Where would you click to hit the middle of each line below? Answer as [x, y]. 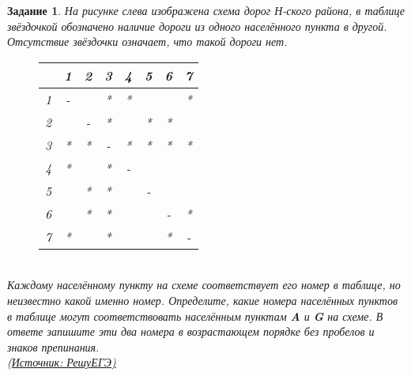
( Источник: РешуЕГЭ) [62, 362]
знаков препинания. [53, 346]
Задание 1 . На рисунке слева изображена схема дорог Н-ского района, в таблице [206, 10]
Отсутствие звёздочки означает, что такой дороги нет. [147, 41]
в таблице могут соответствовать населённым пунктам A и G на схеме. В [195, 316]
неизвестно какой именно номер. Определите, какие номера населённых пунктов [203, 300]
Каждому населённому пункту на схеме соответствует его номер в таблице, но [204, 285]
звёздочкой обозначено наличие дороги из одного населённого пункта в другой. [197, 26]
